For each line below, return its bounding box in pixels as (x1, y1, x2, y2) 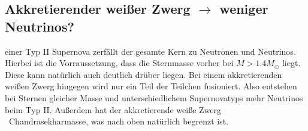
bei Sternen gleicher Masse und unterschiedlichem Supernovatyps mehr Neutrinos (5, 91, 303, 104)
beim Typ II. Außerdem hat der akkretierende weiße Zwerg (5, 103, 222, 116)
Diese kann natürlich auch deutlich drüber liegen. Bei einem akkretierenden (5, 68, 282, 80)
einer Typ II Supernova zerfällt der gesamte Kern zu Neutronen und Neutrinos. (5, 45, 296, 57)
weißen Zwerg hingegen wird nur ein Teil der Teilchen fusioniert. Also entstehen (5, 80, 297, 92)
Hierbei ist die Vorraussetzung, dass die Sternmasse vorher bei (5, 57, 234, 69)
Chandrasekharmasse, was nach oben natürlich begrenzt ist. (8, 115, 229, 127)
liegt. (282, 57, 301, 69)
